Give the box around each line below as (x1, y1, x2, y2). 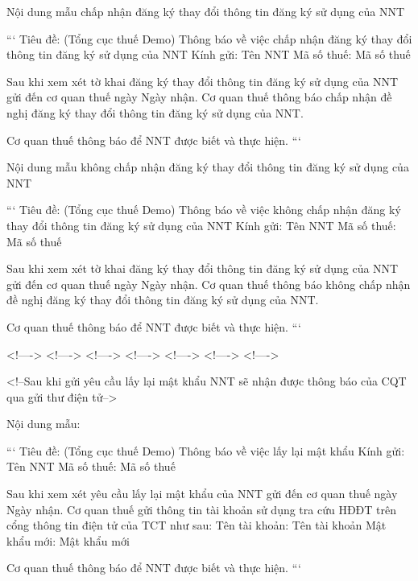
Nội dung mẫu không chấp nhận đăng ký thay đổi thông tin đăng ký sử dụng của (6, 159, 409, 175)
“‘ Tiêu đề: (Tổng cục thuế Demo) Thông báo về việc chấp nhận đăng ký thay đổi (6, 30, 412, 47)
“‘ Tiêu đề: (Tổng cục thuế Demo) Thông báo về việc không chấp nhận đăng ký (6, 201, 401, 218)
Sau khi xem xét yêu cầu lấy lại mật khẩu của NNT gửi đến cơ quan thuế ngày (6, 485, 398, 502)
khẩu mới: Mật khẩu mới (6, 532, 130, 549)
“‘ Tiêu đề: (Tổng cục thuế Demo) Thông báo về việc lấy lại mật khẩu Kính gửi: (6, 442, 405, 459)
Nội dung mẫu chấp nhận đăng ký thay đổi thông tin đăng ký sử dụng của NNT (6, 3, 405, 19)
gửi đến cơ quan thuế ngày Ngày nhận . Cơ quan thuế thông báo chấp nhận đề (6, 89, 392, 105)
